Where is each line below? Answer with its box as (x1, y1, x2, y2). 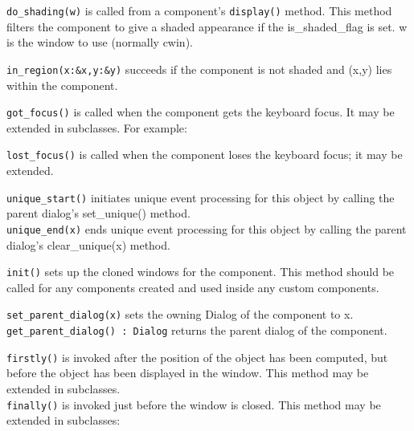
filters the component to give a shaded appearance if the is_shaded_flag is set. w (6, 18, 408, 35)
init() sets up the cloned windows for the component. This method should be (6, 263, 395, 280)
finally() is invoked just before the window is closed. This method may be (6, 396, 381, 413)
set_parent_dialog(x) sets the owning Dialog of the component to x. (6, 306, 354, 323)
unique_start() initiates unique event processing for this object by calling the (6, 189, 395, 205)
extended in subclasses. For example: (6, 119, 187, 136)
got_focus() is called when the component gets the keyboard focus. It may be (6, 104, 395, 120)
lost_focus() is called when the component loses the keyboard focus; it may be (6, 146, 403, 163)
